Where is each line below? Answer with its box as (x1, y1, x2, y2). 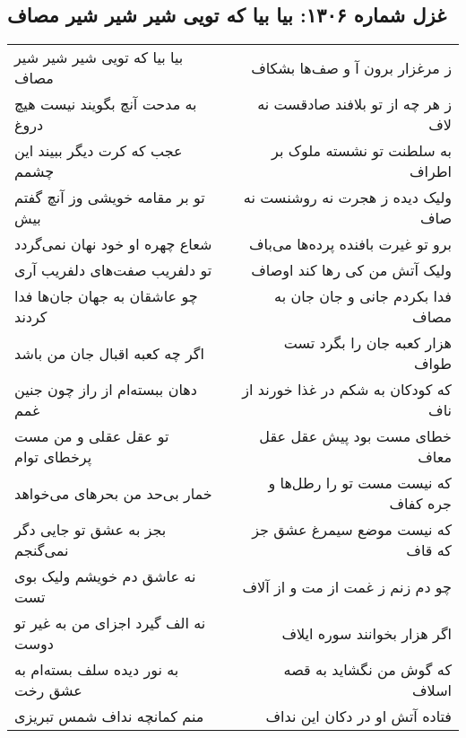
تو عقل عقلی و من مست (14, 426, 169, 447)
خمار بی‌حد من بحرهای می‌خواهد (14, 482, 212, 504)
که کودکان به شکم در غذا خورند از (242, 379, 452, 400)
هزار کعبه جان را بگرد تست (283, 332, 452, 354)
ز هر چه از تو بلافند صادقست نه (257, 93, 452, 115)
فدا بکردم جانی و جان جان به (274, 286, 452, 307)
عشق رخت (14, 680, 82, 701)
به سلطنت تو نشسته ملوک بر (272, 140, 452, 162)
